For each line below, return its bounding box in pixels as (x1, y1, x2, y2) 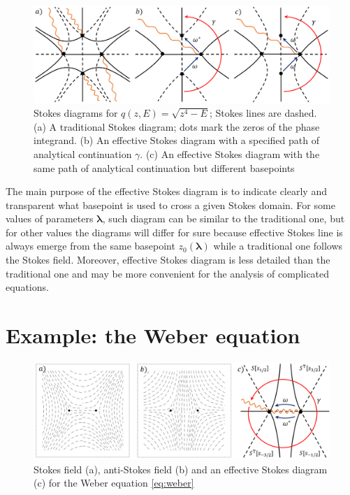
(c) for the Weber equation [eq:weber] (34, 475, 194, 490)
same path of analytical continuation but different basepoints (34, 160, 295, 175)
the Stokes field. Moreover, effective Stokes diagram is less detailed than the (6, 252, 330, 267)
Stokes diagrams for (34, 106, 118, 120)
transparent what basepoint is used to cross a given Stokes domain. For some (6, 197, 335, 212)
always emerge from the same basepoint (6, 238, 175, 253)
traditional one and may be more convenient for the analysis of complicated (6, 266, 330, 280)
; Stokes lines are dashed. (209, 106, 317, 120)
